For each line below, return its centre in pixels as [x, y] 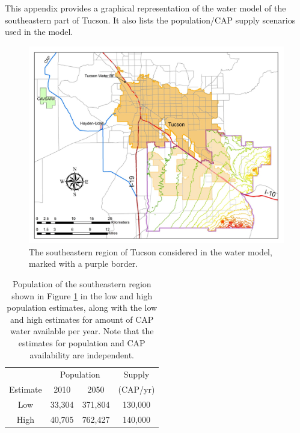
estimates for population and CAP [82, 343]
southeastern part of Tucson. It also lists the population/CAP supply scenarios [150, 20]
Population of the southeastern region [82, 284]
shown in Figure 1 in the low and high [82, 295]
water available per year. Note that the [82, 331]
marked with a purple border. [84, 263]
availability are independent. [82, 354]
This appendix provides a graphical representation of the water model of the [145, 8]
